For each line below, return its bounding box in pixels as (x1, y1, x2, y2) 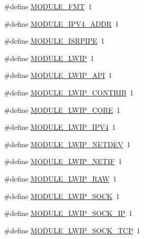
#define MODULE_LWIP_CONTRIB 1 (4, 87, 134, 97)
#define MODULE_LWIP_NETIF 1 (4, 156, 122, 167)
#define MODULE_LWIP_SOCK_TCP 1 (4, 225, 140, 235)
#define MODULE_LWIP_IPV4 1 (4, 122, 116, 132)
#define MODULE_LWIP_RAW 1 (4, 173, 117, 184)
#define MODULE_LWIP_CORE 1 (4, 104, 121, 115)
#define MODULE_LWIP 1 (4, 52, 94, 63)
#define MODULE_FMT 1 (4, 1, 92, 11)
